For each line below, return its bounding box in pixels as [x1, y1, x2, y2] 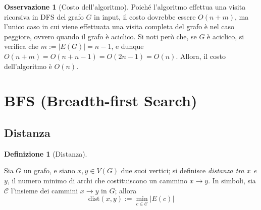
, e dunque [111, 41, 144, 51]
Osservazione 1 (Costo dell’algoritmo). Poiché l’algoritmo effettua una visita [4, 2, 246, 12]
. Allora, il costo [176, 50, 226, 61]
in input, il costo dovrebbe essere [94, 11, 196, 22]
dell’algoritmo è [4, 60, 52, 71]
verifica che [4, 41, 39, 51]
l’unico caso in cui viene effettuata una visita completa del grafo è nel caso [4, 21, 235, 32]
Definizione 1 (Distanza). [4, 148, 87, 159]
